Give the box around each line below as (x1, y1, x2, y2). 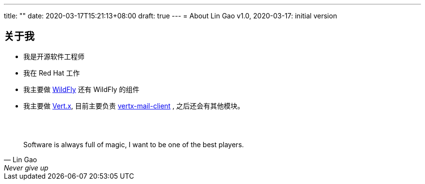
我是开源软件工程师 (23, 52, 84, 61)
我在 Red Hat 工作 (23, 68, 80, 77)
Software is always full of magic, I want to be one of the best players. (23, 140, 244, 149)
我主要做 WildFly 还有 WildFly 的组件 (23, 85, 140, 93)
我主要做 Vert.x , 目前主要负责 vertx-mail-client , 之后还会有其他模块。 (23, 101, 245, 110)
